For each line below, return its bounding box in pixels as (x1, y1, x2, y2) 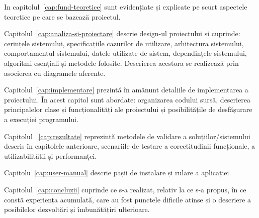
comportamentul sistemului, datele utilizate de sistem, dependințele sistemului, (4, 48, 247, 58)
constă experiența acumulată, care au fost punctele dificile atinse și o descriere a (4, 194, 251, 204)
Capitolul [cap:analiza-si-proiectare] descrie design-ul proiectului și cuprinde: (4, 28, 240, 39)
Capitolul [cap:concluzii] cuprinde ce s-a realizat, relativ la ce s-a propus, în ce (4, 184, 246, 194)
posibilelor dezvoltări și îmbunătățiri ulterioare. (4, 204, 150, 214)
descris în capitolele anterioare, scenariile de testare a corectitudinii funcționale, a (4, 141, 255, 151)
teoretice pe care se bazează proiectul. (4, 11, 121, 22)
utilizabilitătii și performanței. (4, 150, 97, 161)
